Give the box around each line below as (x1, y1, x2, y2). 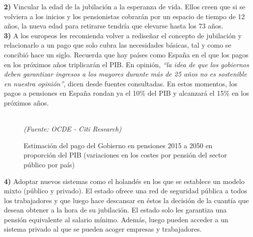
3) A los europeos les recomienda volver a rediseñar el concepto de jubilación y (4, 30, 242, 40)
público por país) (24, 159, 75, 169)
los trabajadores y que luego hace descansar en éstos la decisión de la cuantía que (4, 195, 249, 205)
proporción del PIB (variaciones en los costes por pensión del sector (24, 150, 227, 160)
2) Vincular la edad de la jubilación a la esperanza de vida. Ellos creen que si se (4, 1, 246, 11)
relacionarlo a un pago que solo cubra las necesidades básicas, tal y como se (4, 40, 231, 50)
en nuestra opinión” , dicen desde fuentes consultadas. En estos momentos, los (4, 78, 238, 88)
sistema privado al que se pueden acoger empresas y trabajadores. (4, 224, 202, 234)
